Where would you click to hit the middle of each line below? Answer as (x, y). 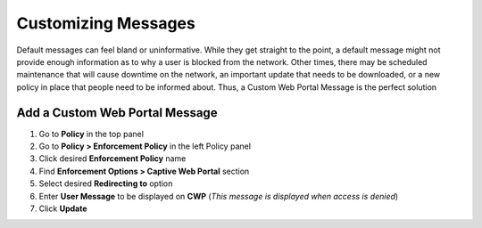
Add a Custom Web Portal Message (117, 113)
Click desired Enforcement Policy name (112, 159)
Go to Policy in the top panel (91, 134)
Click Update (63, 208)
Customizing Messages (106, 23)
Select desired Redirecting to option (106, 183)
